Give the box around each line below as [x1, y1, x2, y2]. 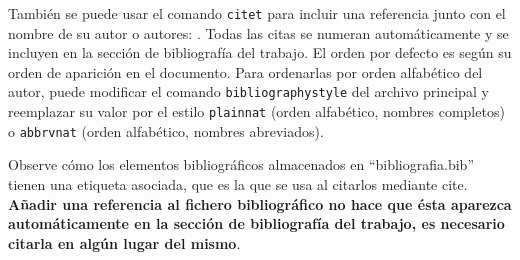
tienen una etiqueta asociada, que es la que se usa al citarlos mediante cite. [8, 174, 468, 194]
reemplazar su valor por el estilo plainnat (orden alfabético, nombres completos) [8, 101, 505, 122]
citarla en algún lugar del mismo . [8, 232, 241, 253]
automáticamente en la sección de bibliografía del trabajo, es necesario [8, 213, 505, 234]
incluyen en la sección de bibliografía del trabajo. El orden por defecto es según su [8, 42, 512, 63]
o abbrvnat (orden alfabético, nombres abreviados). [8, 120, 324, 141]
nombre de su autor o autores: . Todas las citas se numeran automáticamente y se [8, 22, 509, 43]
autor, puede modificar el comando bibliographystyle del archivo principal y [8, 81, 489, 102]
